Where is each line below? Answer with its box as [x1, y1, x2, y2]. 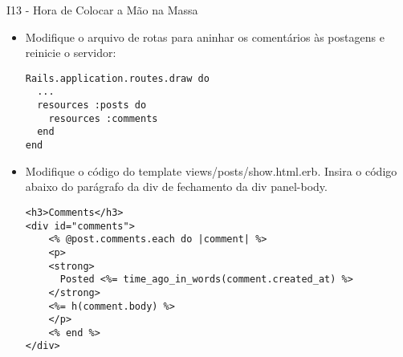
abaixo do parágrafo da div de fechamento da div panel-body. [25, 178, 328, 195]
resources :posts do [37, 99, 147, 112]
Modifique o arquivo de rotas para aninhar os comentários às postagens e [25, 28, 385, 45]
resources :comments [48, 112, 158, 124]
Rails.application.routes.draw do [25, 72, 210, 84]
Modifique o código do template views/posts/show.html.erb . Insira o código [25, 162, 397, 179]
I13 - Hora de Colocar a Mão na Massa [6, 2, 198, 18]
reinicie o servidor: [25, 44, 116, 61]
